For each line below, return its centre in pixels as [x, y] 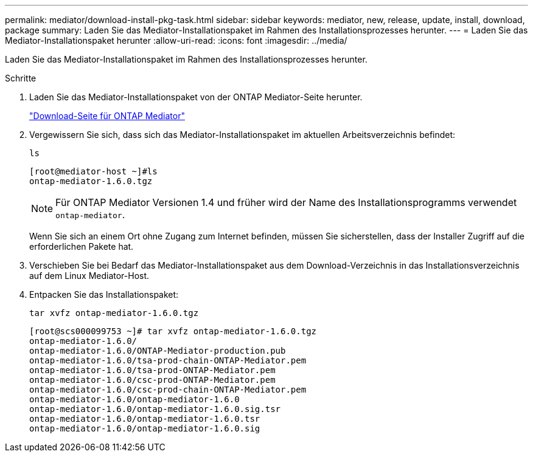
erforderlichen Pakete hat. [82, 246]
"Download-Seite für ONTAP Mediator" [107, 116]
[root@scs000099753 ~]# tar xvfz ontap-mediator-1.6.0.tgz [173, 331]
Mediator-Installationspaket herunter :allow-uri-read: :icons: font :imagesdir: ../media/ [176, 40]
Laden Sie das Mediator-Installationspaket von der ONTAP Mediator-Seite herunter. [196, 97]
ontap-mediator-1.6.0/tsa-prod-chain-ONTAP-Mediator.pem [168, 360]
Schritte [21, 78]
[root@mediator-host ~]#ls [93, 171]
